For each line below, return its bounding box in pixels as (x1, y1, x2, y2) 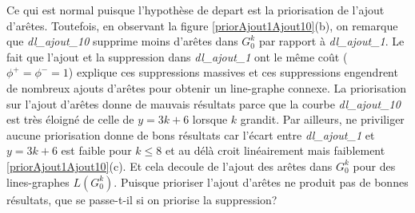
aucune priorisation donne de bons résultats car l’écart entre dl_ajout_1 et (6, 126, 375, 143)
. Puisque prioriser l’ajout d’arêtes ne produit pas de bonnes (114, 173, 409, 190)
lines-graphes (6, 173, 70, 190)
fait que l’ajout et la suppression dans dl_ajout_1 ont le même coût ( (6, 48, 348, 65)
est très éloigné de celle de (6, 111, 134, 128)
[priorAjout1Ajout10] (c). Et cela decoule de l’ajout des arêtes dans (6, 157, 333, 174)
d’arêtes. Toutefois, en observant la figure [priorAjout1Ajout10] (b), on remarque (6, 17, 398, 34)
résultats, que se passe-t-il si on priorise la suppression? (6, 191, 277, 207)
